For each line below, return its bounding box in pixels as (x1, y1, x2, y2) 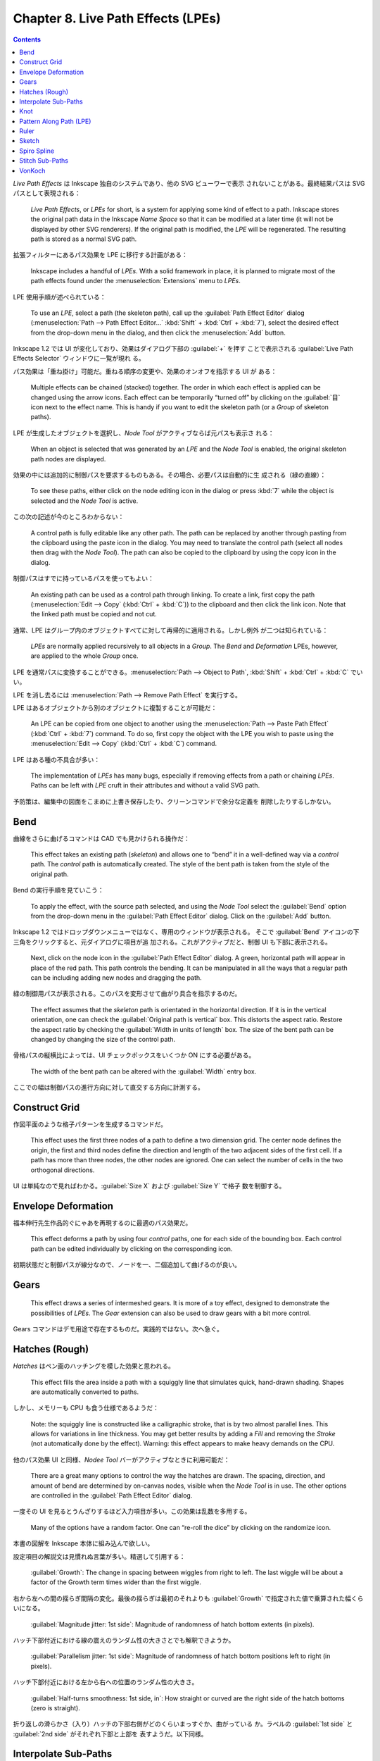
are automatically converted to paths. (30, 1388, 139, 1396)
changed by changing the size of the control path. (30, 1035, 176, 1043)
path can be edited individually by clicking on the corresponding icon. (30, 1244, 233, 1253)
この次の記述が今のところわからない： (13, 513, 125, 521)
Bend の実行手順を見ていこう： (13, 886, 105, 895)
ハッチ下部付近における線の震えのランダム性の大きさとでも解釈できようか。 (13, 1636, 235, 1644)
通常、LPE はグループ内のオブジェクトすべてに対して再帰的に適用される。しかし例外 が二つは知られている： (13, 626, 329, 634)
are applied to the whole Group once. (30, 652, 139, 660)
